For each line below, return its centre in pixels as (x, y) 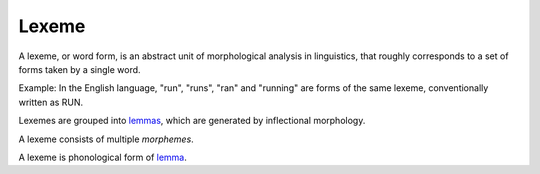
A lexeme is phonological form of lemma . (102, 157)
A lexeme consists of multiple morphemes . (106, 139)
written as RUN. (51, 102)
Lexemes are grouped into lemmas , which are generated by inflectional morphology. (192, 121)
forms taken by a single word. (79, 69)
